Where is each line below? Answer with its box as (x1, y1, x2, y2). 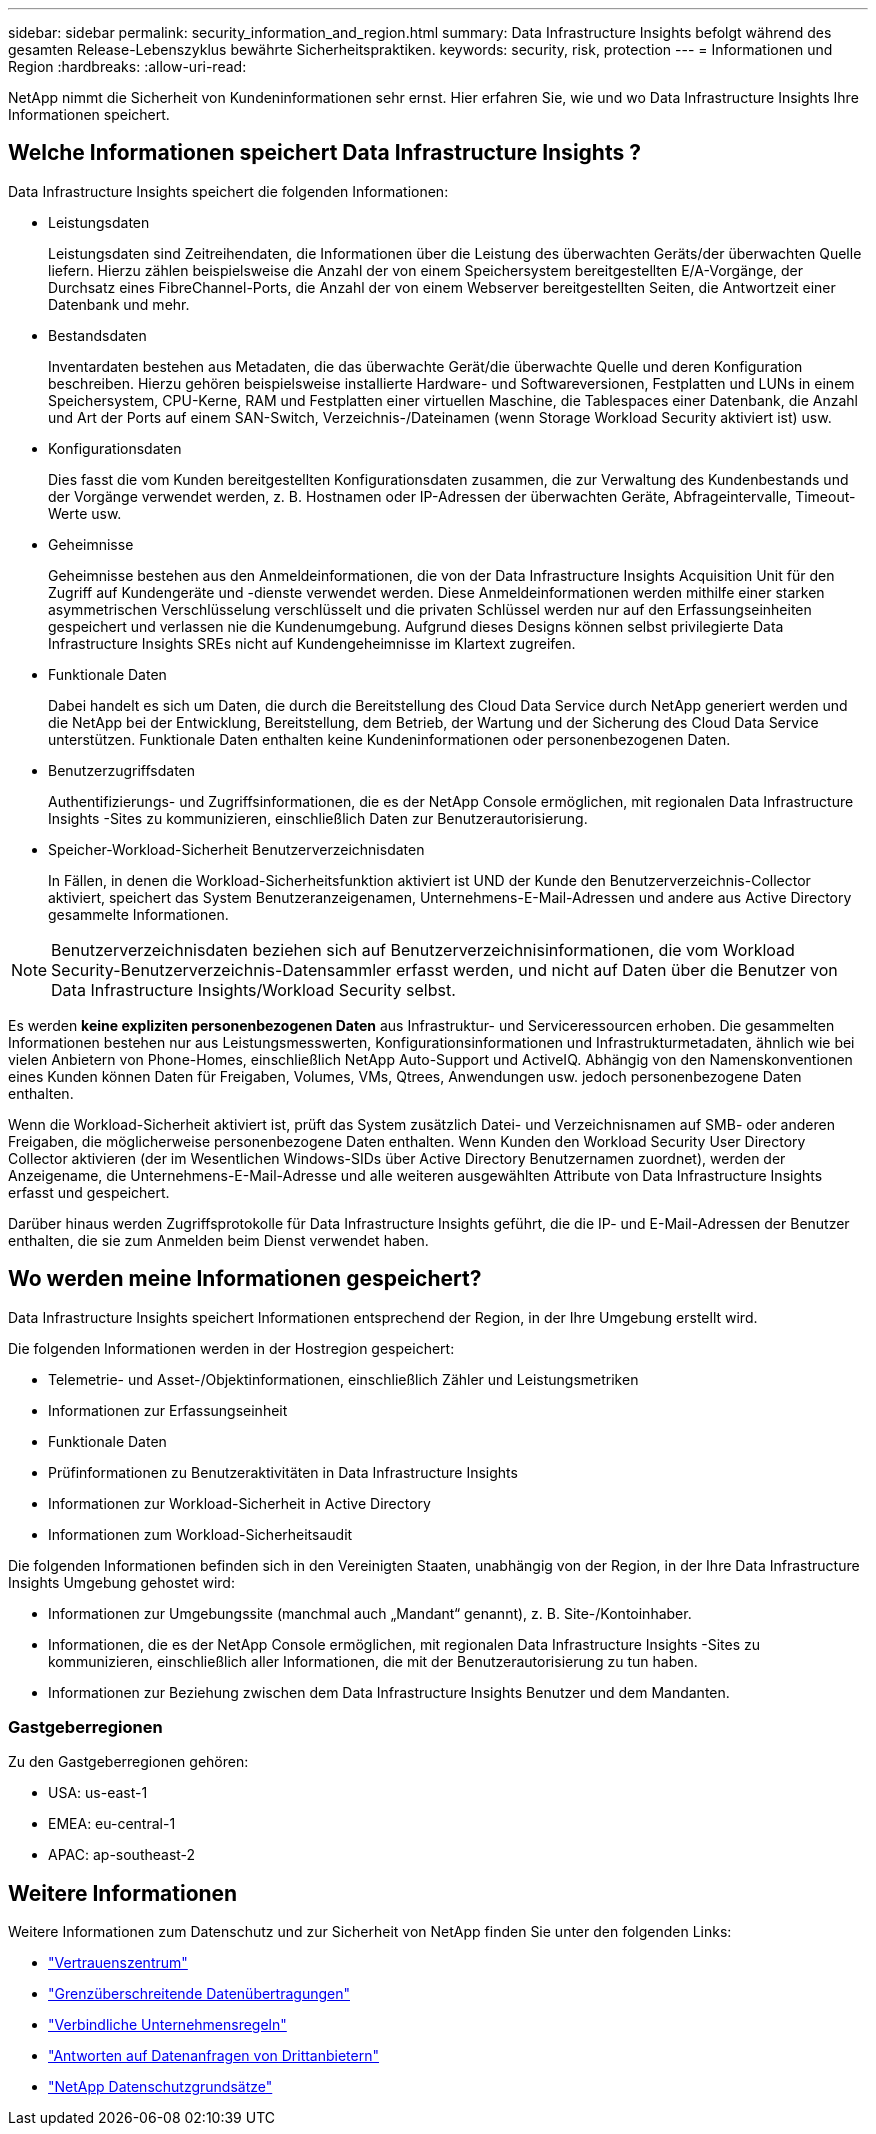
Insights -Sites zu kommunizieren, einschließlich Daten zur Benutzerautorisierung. (48, 809, 588, 827)
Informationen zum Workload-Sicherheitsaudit (48, 1525, 353, 1543)
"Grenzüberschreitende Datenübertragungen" (48, 1985, 350, 2003)
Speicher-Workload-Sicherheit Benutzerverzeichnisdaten (48, 840, 425, 858)
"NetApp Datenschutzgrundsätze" (48, 2078, 273, 2096)
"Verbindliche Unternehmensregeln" (48, 2016, 287, 2034)
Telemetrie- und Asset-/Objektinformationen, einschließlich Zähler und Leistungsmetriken (48, 1370, 639, 1388)
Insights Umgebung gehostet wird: (8, 1573, 235, 1591)
